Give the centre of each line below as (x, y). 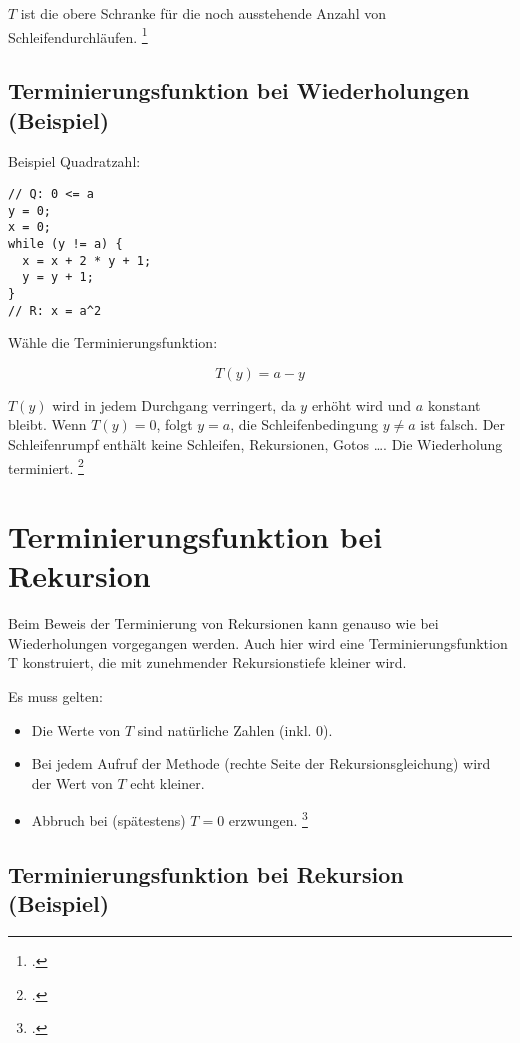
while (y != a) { (65, 244)
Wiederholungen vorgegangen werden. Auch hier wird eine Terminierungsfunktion (258, 642)
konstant (454, 404)
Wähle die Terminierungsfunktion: (113, 342)
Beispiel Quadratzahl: (74, 161)
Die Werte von (76, 729)
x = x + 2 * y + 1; (87, 260)
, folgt (174, 424)
